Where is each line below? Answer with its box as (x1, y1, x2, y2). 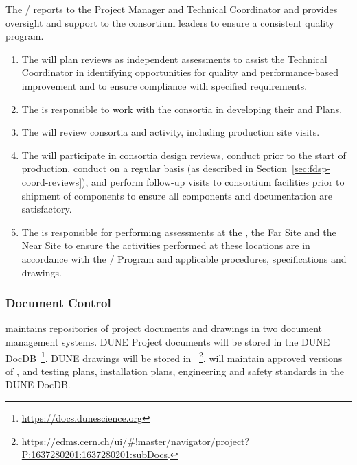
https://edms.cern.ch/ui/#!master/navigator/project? (21, 433, 250, 448)
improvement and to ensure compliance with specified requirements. (21, 78, 308, 93)
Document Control (5, 294, 111, 311)
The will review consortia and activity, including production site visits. (21, 125, 320, 139)
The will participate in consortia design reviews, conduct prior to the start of (21, 147, 346, 162)
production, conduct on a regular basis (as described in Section (21, 161, 288, 176)
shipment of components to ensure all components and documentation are (21, 188, 333, 202)
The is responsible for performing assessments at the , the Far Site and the (21, 224, 336, 239)
